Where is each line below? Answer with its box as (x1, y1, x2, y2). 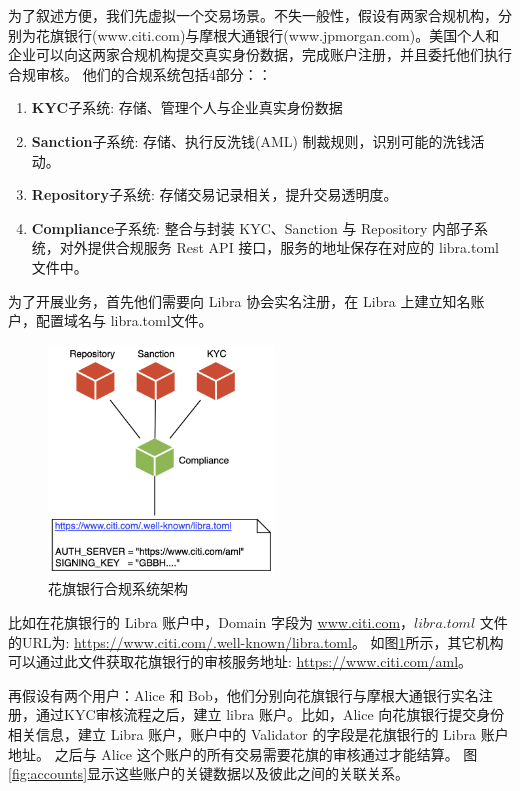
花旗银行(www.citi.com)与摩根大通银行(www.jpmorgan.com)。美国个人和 (35, 24, 500, 45)
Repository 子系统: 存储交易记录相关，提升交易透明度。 (31, 184, 398, 205)
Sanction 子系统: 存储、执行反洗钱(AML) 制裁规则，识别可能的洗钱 (31, 130, 471, 151)
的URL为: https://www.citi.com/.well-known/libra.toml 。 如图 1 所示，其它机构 (8, 631, 504, 652)
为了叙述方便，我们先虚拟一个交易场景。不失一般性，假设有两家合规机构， (8, 5, 498, 25)
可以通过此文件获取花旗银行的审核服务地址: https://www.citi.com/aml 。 (8, 651, 473, 672)
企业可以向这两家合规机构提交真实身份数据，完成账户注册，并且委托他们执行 (8, 44, 512, 65)
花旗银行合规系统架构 (48, 578, 188, 599)
